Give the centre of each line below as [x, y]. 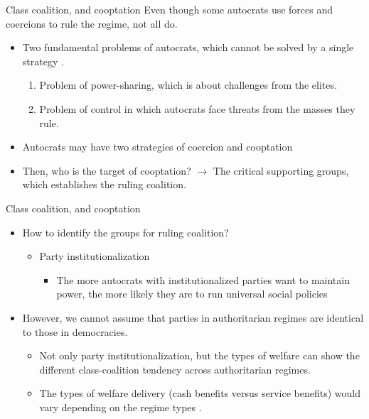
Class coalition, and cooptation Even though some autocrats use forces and [170, 9]
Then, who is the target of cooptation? [107, 170]
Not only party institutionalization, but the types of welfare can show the [199, 355]
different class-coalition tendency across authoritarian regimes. [175, 369]
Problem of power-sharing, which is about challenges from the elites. [188, 85]
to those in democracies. [75, 331]
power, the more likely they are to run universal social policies [192, 294]
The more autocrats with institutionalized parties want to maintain [203, 279]
